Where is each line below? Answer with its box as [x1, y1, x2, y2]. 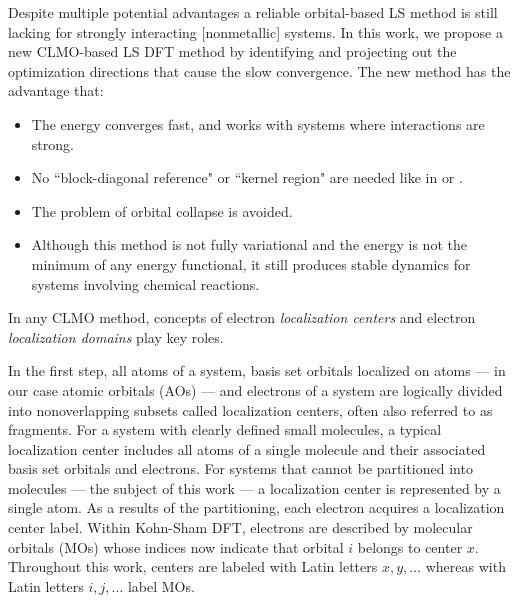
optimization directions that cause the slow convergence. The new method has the [8, 60, 511, 81]
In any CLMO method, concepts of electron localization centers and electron [8, 307, 476, 328]
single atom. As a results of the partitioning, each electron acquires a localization [8, 497, 505, 518]
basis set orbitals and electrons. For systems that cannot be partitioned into [8, 458, 473, 479]
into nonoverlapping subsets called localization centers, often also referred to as [8, 399, 493, 420]
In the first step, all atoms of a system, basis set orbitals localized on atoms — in [8, 360, 506, 381]
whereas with [425, 556, 506, 577]
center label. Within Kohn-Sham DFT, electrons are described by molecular [8, 517, 473, 538]
